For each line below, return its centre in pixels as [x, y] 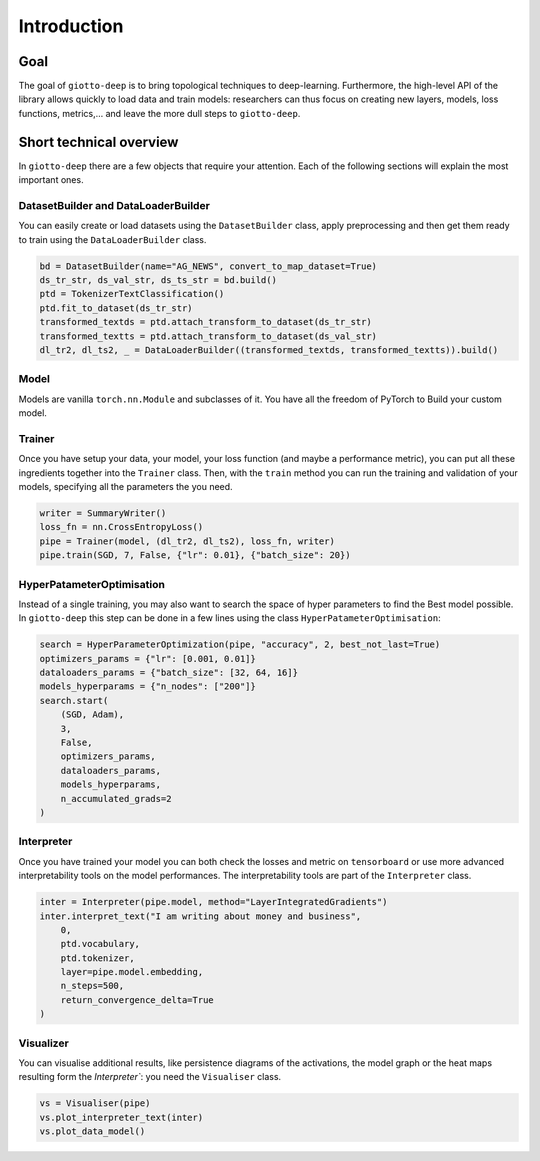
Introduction [71, 26]
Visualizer [43, 1043]
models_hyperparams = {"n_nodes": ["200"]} [148, 686]
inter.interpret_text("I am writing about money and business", [200, 916]
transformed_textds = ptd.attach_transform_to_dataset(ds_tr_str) [205, 322]
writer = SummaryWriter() [103, 513]
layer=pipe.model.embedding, [132, 972]
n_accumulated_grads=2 [116, 798]
